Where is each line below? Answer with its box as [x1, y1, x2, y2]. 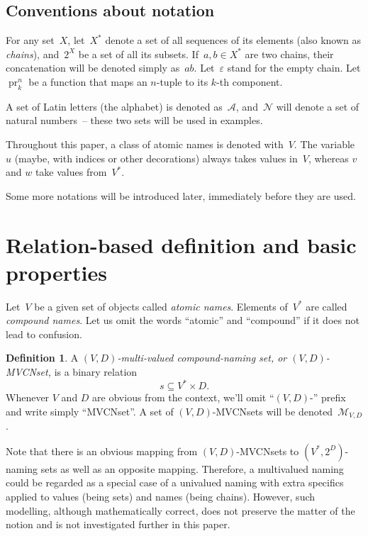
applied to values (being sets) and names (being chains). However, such [6, 488, 316, 503]
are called [306, 298, 347, 313]
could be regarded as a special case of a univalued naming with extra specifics [6, 475, 344, 490]
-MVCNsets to [236, 443, 299, 458]
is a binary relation [54, 364, 138, 379]
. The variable [294, 136, 355, 151]
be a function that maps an [28, 74, 147, 89]
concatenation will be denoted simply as [6, 60, 180, 75]
